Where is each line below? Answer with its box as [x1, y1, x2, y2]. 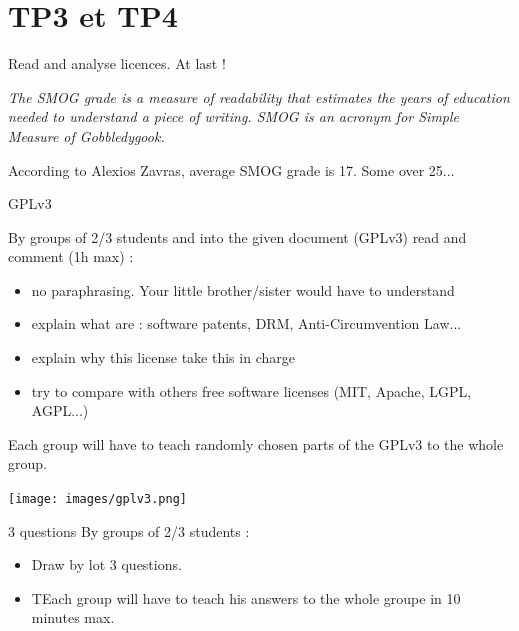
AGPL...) [31, 400, 89, 421]
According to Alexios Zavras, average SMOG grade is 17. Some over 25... [8, 159, 455, 180]
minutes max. [31, 607, 115, 628]
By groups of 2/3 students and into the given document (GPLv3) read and [8, 226, 467, 247]
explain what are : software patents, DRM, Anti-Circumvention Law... [31, 313, 462, 334]
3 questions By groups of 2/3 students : [8, 520, 250, 541]
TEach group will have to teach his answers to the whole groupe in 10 [31, 587, 461, 608]
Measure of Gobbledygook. [8, 125, 165, 146]
